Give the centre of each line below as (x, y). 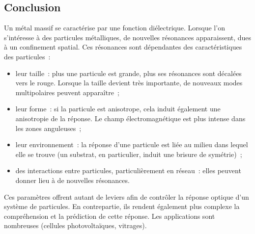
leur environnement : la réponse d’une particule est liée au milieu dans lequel (132, 144)
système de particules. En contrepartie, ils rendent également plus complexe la (122, 206)
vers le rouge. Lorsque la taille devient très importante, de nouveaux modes (129, 83)
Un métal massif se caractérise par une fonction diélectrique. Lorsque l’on (114, 28)
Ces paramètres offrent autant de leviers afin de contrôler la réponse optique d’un (127, 196)
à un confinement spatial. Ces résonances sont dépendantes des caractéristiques (123, 47)
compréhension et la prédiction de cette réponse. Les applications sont (110, 216)
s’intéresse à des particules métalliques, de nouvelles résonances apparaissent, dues (128, 37)
